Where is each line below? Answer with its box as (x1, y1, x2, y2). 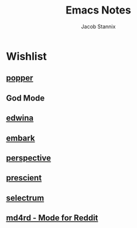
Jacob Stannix (81, 23, 116, 30)
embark (6, 133, 35, 143)
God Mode (6, 93, 45, 103)
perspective (6, 153, 52, 163)
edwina (6, 113, 34, 123)
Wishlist (6, 49, 47, 63)
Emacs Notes (65, 4, 132, 17)
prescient (6, 173, 42, 183)
